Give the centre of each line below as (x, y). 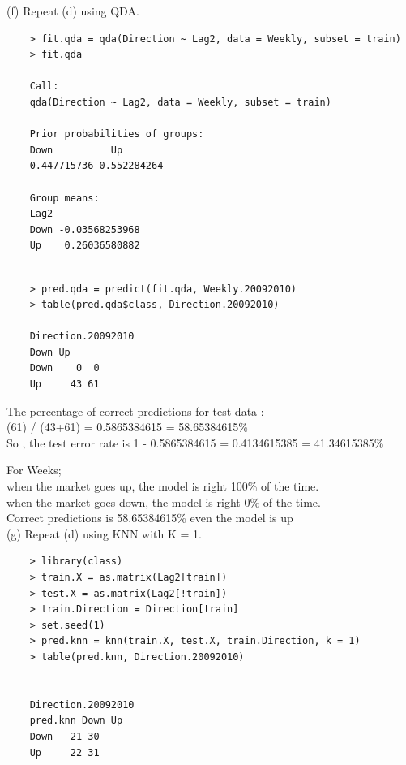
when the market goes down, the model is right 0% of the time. (164, 501)
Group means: (64, 198)
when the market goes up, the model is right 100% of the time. (163, 486)
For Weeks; (34, 470)
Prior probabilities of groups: (117, 134)
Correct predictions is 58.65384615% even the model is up (150, 518)
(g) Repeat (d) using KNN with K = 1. (104, 533)
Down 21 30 (64, 736)
